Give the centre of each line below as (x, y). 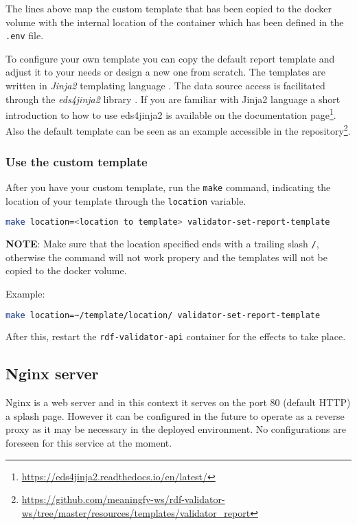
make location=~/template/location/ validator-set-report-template (163, 315)
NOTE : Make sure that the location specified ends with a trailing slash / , (162, 244)
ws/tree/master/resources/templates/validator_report (136, 512)
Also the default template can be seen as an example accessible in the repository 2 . (178, 130)
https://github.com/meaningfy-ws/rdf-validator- (123, 499)
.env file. (25, 35)
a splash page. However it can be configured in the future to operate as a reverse (175, 415)
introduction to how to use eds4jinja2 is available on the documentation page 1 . (171, 114)
